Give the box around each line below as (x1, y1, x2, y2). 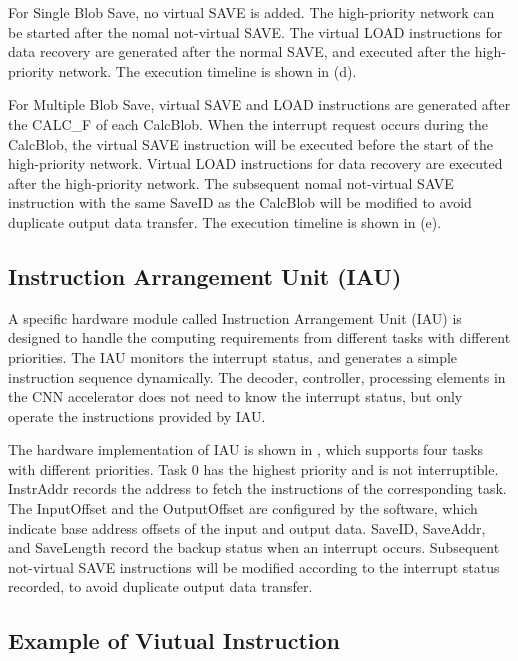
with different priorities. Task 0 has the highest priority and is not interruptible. (8, 458, 499, 479)
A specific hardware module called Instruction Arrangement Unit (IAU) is (8, 307, 462, 328)
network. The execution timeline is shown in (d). (58, 60, 357, 81)
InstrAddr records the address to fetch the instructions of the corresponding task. (8, 478, 507, 499)
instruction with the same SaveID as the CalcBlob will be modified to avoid (8, 192, 472, 213)
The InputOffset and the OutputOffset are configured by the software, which (8, 498, 478, 519)
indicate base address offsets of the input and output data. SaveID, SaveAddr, (8, 517, 486, 538)
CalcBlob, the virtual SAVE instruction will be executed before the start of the (8, 133, 493, 154)
